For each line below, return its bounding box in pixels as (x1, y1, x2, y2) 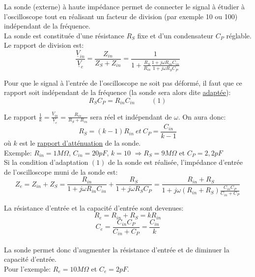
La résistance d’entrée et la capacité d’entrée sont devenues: (4, 202, 184, 213)
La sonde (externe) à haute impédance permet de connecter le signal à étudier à (4, 1, 245, 11)
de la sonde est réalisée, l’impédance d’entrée (108, 157, 243, 167)
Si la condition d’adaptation (4, 157, 88, 167)
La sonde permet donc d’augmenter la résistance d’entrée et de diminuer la (4, 244, 229, 254)
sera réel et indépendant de (90, 111, 172, 122)
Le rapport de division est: (4, 40, 84, 50)
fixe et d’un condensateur (137, 30, 214, 40)
